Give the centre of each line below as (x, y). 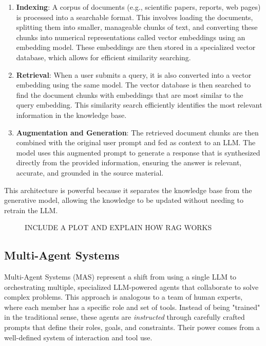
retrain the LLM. (31, 210)
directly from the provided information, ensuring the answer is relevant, (129, 162)
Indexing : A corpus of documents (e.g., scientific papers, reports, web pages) (138, 7)
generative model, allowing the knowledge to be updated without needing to (124, 200)
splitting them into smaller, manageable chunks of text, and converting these (137, 27)
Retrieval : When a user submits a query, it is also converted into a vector (134, 74)
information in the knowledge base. (71, 115)
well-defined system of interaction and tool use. (78, 337)
